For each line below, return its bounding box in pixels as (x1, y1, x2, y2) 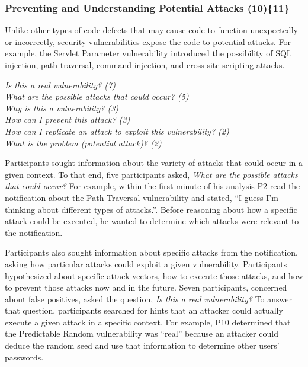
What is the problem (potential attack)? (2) (5, 136, 162, 149)
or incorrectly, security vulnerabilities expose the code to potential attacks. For (5, 35, 291, 47)
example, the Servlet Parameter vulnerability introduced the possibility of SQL (5, 47, 292, 59)
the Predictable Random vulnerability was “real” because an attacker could (5, 327, 278, 340)
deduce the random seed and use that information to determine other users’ (5, 339, 280, 352)
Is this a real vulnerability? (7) (5, 78, 115, 91)
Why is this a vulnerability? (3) (5, 101, 119, 114)
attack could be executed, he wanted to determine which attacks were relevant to (5, 215, 299, 227)
